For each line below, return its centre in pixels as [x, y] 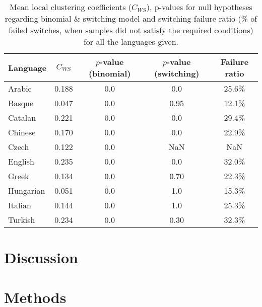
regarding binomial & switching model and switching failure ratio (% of [131, 18]
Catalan [22, 118]
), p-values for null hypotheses [199, 7]
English [21, 161]
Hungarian [27, 190]
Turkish [22, 220]
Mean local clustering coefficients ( [71, 7]
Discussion [41, 257]
